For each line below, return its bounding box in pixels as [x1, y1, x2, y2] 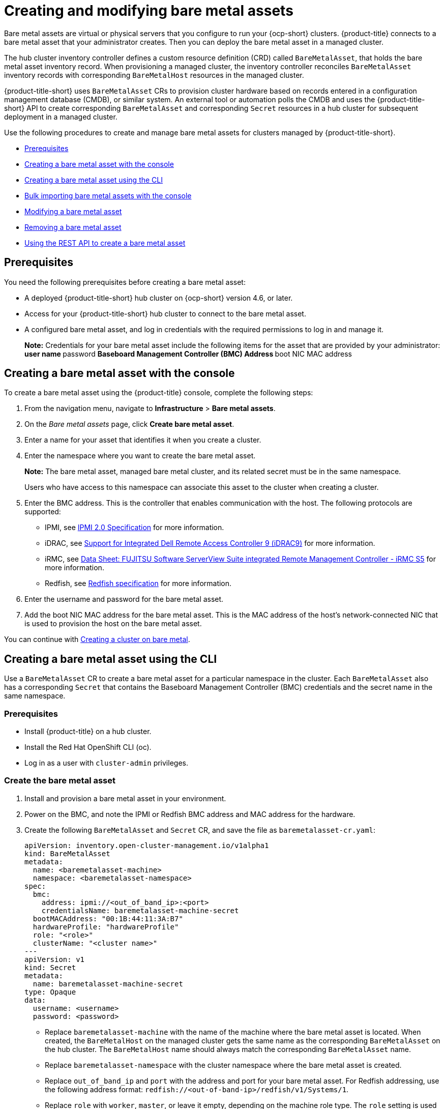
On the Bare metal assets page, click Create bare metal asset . [24, 420, 234, 429]
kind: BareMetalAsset [24, 849, 110, 858]
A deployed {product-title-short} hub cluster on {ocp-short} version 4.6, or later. [24, 293, 293, 302]
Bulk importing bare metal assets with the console [24, 191, 192, 200]
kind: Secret [24, 963, 76, 972]
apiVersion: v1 [24, 955, 85, 964]
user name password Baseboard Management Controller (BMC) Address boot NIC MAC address [24, 349, 352, 358]
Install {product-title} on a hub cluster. [24, 727, 152, 736]
